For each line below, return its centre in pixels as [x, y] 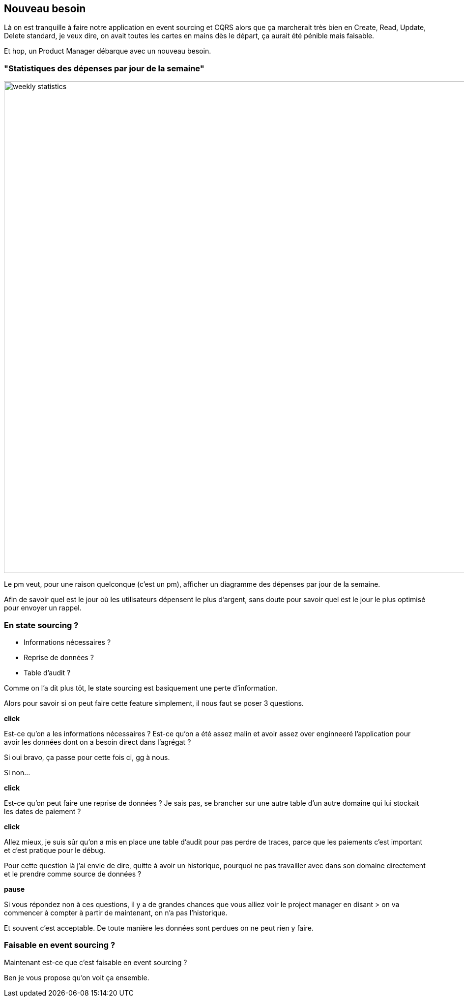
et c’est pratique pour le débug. [55, 850]
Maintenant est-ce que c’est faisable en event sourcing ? [96, 962]
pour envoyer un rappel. [43, 608]
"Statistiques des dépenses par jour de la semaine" [104, 68]
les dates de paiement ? [43, 811]
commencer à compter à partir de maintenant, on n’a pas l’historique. [116, 912]
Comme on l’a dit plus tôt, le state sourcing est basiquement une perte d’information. [141, 688]
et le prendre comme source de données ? [73, 874]
